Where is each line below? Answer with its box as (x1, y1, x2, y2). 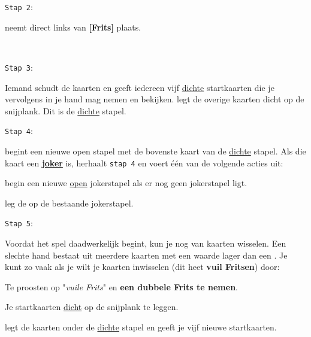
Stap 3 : (5, 60, 33, 73)
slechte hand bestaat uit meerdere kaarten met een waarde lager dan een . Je (5, 248, 288, 261)
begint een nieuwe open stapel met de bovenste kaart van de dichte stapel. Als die (5, 144, 306, 157)
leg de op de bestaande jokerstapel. (5, 196, 134, 209)
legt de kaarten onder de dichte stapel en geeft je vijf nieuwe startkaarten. (5, 321, 277, 333)
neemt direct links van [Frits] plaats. (5, 20, 141, 33)
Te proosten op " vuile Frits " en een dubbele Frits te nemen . (5, 280, 238, 293)
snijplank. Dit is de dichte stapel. (5, 104, 126, 117)
